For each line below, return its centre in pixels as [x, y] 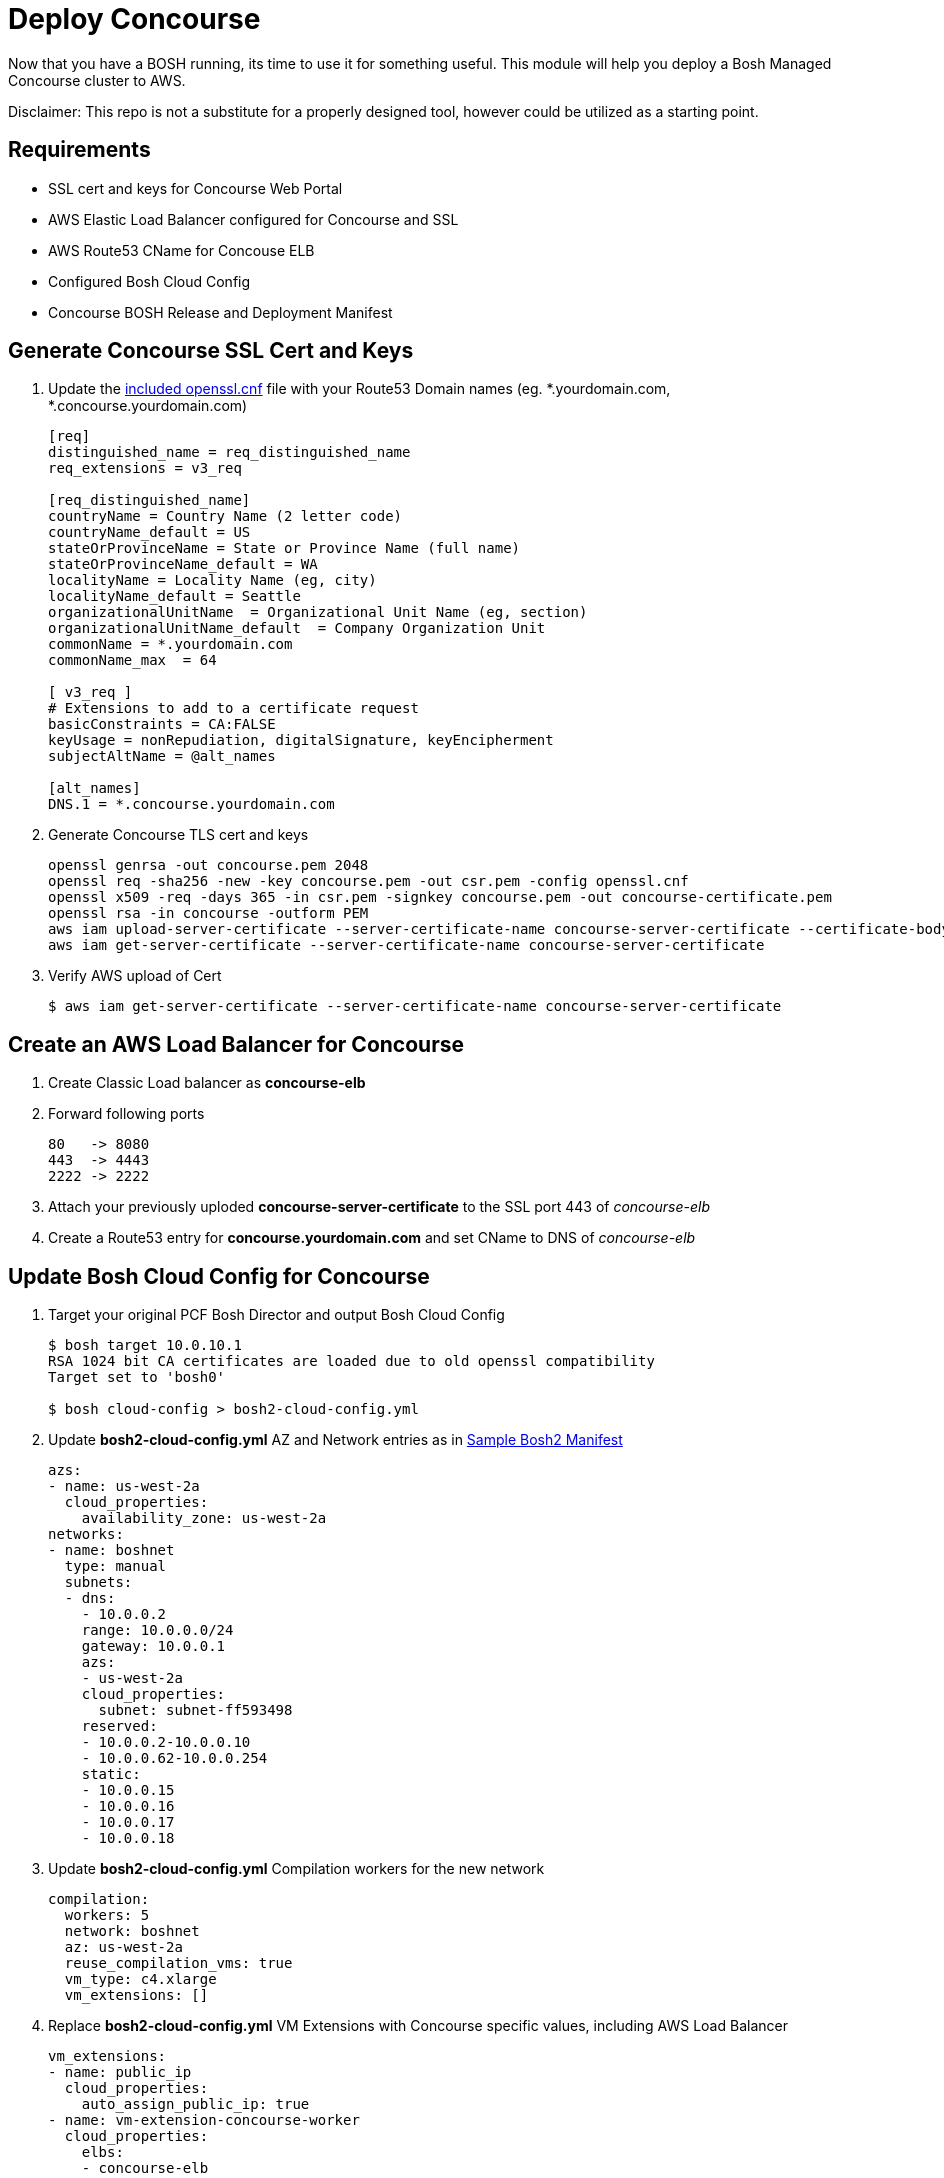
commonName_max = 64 [132, 660]
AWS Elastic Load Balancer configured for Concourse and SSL [253, 219]
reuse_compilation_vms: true [178, 1963]
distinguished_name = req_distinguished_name [229, 452]
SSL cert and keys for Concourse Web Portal [195, 188]
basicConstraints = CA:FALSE [162, 724]
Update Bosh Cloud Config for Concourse [219, 1276]
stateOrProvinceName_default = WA [183, 564]
